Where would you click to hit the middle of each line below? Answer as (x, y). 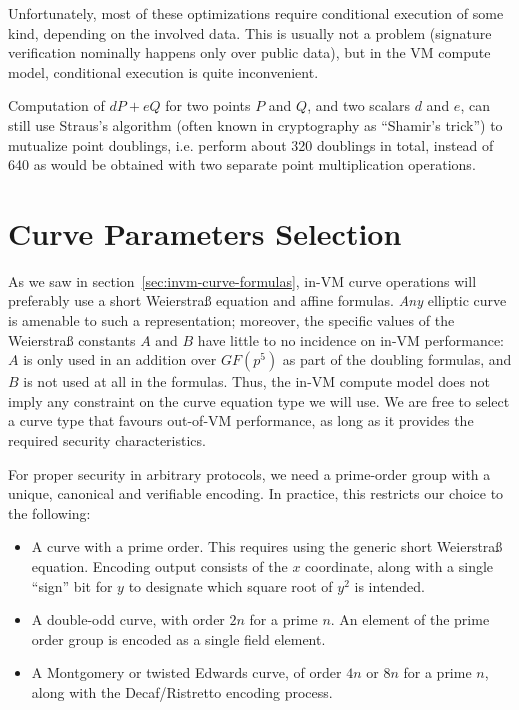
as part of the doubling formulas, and (397, 359)
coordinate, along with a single (399, 566)
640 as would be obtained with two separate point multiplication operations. (242, 164)
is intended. (390, 585)
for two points (208, 105)
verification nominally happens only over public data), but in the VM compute (249, 52)
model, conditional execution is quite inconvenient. (163, 71)
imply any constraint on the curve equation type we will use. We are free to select (259, 400)
